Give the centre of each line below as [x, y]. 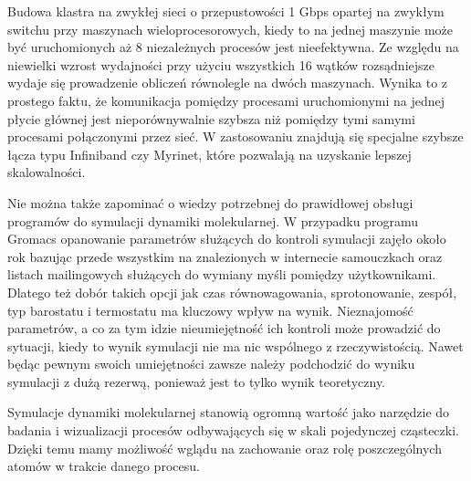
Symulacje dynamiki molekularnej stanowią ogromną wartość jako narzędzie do [229, 412]
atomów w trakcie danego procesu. [104, 466]
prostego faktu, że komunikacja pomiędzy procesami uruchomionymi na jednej [226, 100]
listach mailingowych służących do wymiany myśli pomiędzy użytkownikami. [222, 274]
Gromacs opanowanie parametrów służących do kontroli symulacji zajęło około [227, 239]
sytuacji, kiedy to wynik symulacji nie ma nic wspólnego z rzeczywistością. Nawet [235, 345]
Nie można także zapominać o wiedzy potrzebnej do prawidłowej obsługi [210, 202]
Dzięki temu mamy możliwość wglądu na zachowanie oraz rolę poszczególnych [225, 448]
